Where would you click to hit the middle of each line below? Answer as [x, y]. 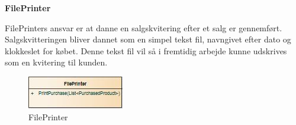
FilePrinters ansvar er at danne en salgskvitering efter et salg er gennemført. [144, 27]
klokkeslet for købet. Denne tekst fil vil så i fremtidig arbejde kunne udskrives [146, 50]
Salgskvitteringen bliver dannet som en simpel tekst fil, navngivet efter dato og [148, 39]
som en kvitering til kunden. [56, 62]
